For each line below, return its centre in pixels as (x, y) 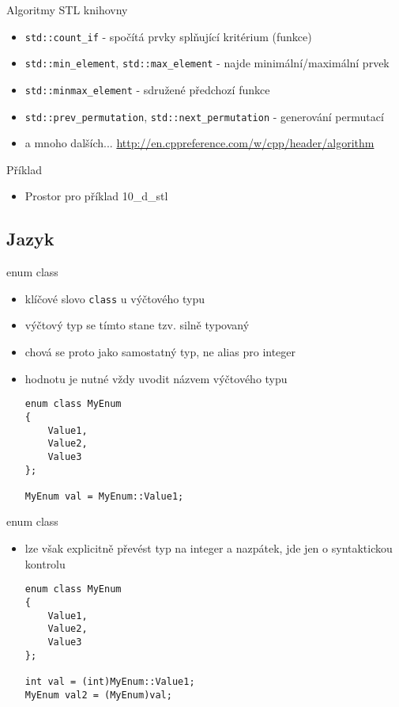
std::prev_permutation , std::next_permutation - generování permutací (204, 116)
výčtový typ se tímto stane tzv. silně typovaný (137, 325)
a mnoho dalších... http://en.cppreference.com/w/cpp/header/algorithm (199, 143)
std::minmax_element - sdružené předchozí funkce (147, 89)
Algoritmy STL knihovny (67, 10)
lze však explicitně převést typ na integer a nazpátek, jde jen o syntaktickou (209, 548)
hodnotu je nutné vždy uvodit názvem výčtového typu (156, 378)
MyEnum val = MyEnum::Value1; (104, 496)
